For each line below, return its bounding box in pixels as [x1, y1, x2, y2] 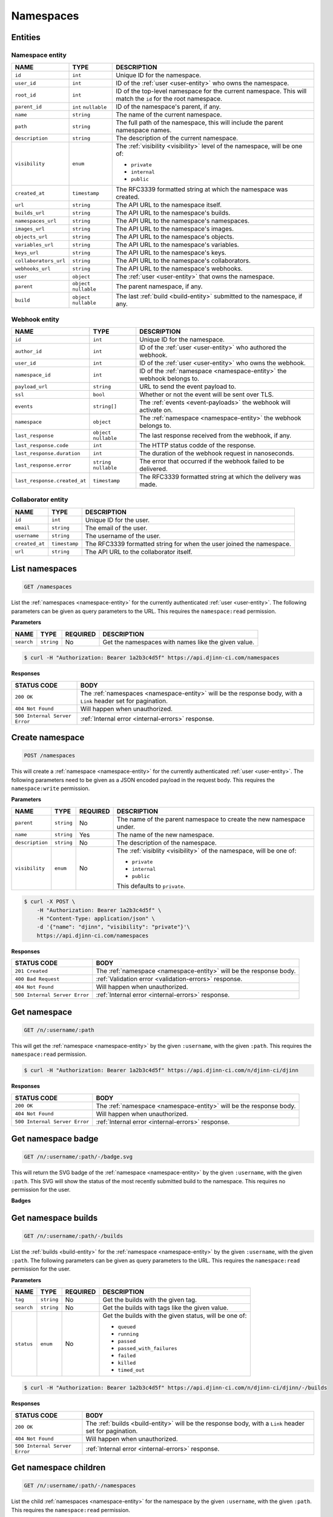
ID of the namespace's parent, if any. [116, 103, 221, 111]
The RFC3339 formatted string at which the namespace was [116, 185, 288, 194]
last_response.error [15, 462, 72, 468]
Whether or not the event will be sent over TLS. [139, 390, 274, 399]
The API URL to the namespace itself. [116, 201, 222, 209]
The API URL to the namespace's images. [116, 225, 234, 233]
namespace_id [15, 371, 51, 378]
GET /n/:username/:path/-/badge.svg [24, 1154, 133, 1160]
